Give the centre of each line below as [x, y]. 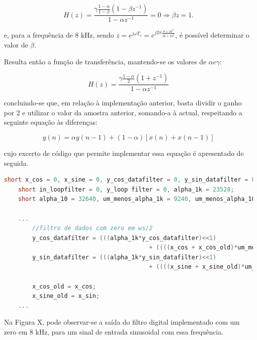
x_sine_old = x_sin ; [66, 296]
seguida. [16, 163]
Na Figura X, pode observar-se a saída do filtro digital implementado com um [122, 322]
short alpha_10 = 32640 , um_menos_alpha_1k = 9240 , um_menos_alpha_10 [137, 199]
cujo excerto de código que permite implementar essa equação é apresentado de [124, 153]
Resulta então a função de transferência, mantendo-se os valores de [105, 61]
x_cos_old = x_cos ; [64, 286]
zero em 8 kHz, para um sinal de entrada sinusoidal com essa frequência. [114, 332]
